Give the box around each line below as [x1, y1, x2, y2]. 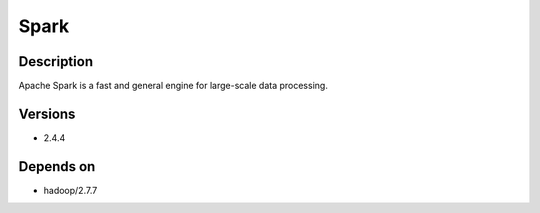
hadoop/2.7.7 [43, 184, 98, 196]
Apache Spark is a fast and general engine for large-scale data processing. [18, 80, 329, 92]
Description [18, 53, 94, 70]
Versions [18, 105, 76, 122]
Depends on [18, 158, 96, 175]
